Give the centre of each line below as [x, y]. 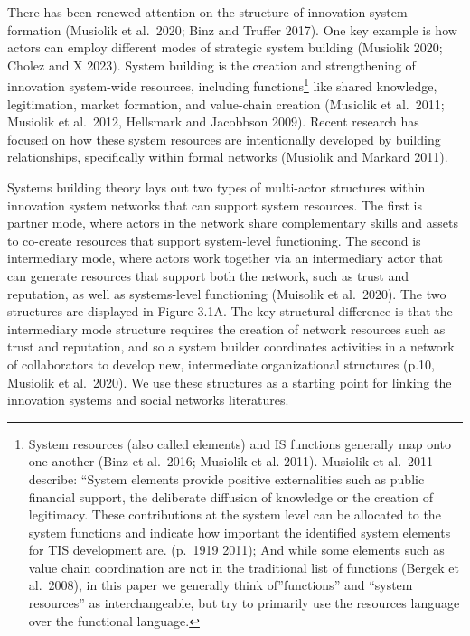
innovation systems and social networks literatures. [148, 400]
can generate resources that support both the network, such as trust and [208, 275]
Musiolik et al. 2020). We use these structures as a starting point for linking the [230, 382]
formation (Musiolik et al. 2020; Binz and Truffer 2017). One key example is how [232, 29]
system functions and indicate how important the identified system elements [240, 532]
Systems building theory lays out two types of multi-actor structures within [216, 187]
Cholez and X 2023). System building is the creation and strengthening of [211, 65]
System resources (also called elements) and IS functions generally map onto [240, 443]
